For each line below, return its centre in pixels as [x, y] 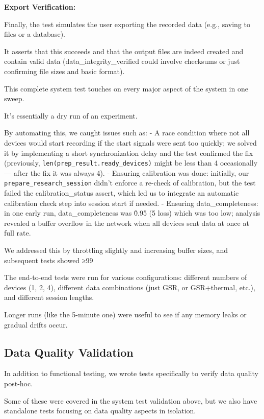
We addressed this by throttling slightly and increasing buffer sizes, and [116, 250]
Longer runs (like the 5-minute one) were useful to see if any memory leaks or [125, 314]
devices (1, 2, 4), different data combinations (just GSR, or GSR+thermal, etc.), [130, 287]
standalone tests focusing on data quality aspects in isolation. [100, 411]
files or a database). [35, 34]
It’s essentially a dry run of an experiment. [71, 115]
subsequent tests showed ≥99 [49, 260]
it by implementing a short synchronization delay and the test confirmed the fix [129, 153]
